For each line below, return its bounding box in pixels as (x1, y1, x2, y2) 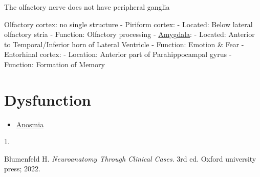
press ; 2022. (4, 163, 40, 174)
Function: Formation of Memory (4, 58, 105, 69)
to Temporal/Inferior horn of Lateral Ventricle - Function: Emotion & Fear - (4, 38, 244, 49)
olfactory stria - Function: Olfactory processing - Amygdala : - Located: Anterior (4, 29, 255, 40)
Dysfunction (4, 89, 91, 110)
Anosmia (16, 119, 44, 129)
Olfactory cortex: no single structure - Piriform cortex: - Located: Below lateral (4, 18, 253, 29)
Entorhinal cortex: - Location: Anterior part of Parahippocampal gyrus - (4, 49, 232, 60)
